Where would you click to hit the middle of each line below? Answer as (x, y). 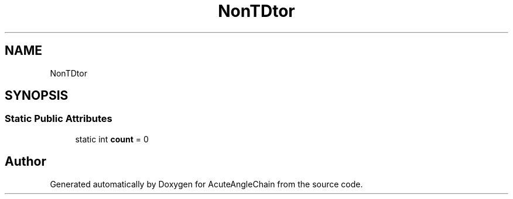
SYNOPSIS (37, 96)
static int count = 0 (112, 139)
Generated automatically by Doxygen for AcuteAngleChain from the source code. (206, 184)
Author (25, 162)
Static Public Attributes (59, 119)
